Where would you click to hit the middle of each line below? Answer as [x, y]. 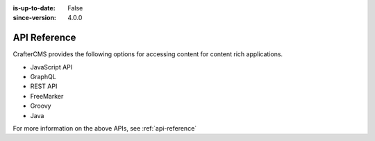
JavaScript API [51, 67]
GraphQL [43, 77]
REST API [44, 86]
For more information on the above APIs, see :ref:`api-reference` [105, 128]
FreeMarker [47, 96]
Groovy [41, 106]
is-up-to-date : [34, 8]
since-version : [35, 18]
